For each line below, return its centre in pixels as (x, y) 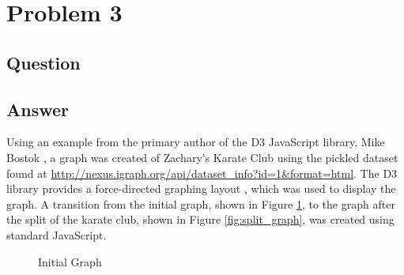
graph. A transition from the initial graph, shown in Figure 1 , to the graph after (201, 203)
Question (43, 62)
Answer (38, 109)
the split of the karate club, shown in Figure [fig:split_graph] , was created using (200, 219)
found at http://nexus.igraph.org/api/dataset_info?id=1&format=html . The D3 (202, 173)
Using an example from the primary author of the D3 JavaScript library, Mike (196, 142)
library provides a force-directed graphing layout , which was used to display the (201, 188)
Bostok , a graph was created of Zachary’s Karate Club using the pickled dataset (202, 157)
